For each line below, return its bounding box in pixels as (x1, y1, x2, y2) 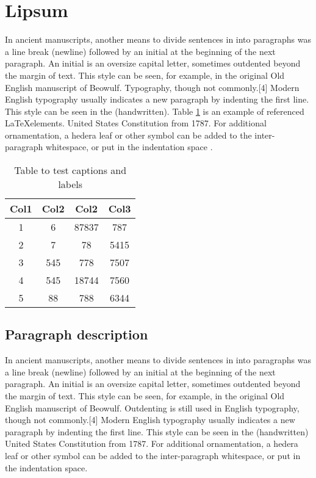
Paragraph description (5, 325, 148, 344)
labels (58, 177, 83, 192)
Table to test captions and (14, 163, 127, 178)
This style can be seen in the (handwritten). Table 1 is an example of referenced (5, 104, 304, 117)
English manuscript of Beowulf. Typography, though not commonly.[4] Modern (5, 81, 300, 93)
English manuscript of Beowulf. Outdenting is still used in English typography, (5, 401, 300, 414)
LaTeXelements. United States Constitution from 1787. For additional (5, 117, 267, 129)
